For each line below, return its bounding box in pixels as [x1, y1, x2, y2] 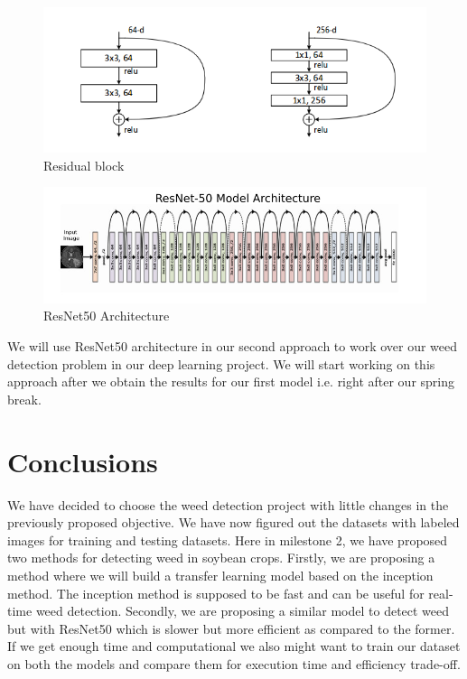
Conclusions [7, 442, 158, 479]
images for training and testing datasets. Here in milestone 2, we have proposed [7, 530, 448, 549]
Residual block [43, 155, 125, 174]
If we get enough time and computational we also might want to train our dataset [7, 637, 461, 656]
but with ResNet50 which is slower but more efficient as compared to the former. [7, 619, 455, 637]
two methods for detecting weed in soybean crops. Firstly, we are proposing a [7, 548, 435, 567]
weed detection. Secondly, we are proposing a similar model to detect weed [35, 601, 450, 620]
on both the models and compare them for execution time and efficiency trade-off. [7, 654, 461, 673]
